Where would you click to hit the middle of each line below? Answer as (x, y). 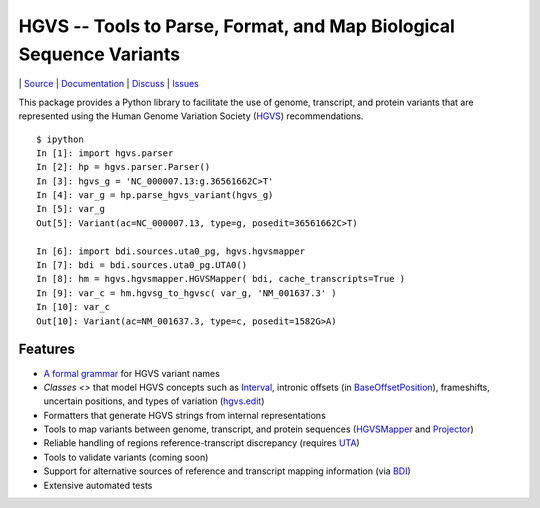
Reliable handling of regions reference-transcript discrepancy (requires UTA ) (201, 443)
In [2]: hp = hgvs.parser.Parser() (123, 167)
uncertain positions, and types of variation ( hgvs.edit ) (154, 401)
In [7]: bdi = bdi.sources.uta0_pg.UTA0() (142, 265)
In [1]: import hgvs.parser (105, 153)
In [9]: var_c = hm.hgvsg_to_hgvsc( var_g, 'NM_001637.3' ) (186, 293)
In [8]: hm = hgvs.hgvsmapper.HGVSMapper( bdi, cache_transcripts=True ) (221, 279)
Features (46, 349)
